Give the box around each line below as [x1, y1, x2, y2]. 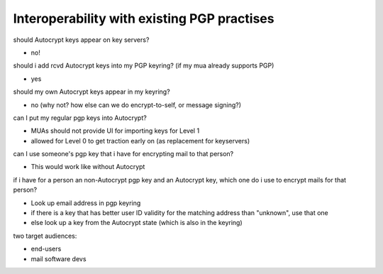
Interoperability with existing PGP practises [13, 11, 274, 26]
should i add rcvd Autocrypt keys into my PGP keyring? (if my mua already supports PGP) [13, 61, 274, 70]
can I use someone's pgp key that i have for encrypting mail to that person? [13, 150, 234, 158]
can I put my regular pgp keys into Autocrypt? [13, 114, 147, 122]
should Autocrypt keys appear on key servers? [13, 35, 150, 44]
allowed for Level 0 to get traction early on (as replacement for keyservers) [30, 136, 250, 145]
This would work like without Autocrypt [30, 163, 145, 171]
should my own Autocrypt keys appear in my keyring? [13, 87, 170, 96]
